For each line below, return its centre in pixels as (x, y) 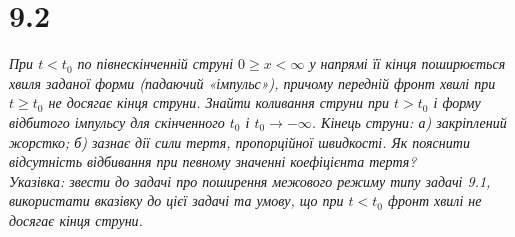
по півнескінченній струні (155, 63)
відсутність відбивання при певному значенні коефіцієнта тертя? (213, 161)
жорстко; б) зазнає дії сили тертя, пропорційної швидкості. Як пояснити (239, 141)
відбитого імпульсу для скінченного (117, 121)
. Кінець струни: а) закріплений (409, 121)
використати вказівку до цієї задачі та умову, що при (176, 200)
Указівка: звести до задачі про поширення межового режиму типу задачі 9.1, (250, 180)
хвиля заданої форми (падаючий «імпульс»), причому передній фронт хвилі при (252, 82)
